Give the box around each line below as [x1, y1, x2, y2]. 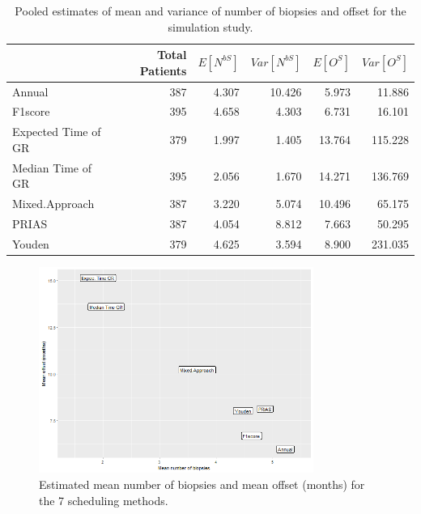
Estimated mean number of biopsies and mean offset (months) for [39, 475, 365, 492]
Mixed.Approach [12, 195, 95, 212]
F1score [12, 103, 50, 120]
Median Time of [12, 159, 91, 176]
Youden [12, 235, 49, 252]
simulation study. [168, 18, 253, 35]
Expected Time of [12, 123, 101, 140]
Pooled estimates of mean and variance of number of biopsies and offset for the [15, 2, 406, 19]
